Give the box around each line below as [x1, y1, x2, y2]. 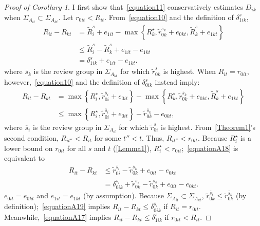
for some [94, 133, 121, 143]
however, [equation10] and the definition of [4, 77, 140, 87]
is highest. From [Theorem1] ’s [160, 121, 255, 132]
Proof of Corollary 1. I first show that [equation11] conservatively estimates [4, 2, 244, 12]
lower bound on [4, 142, 53, 153]
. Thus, [142, 133, 164, 143]
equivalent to [4, 153, 45, 163]
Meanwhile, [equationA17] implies [4, 211, 112, 222]
